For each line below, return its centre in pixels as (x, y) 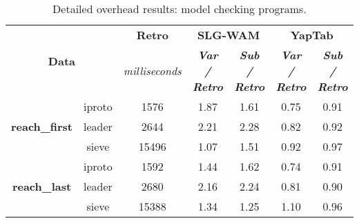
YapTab (312, 35)
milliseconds (152, 71)
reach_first (42, 126)
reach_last (42, 186)
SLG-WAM (229, 35)
